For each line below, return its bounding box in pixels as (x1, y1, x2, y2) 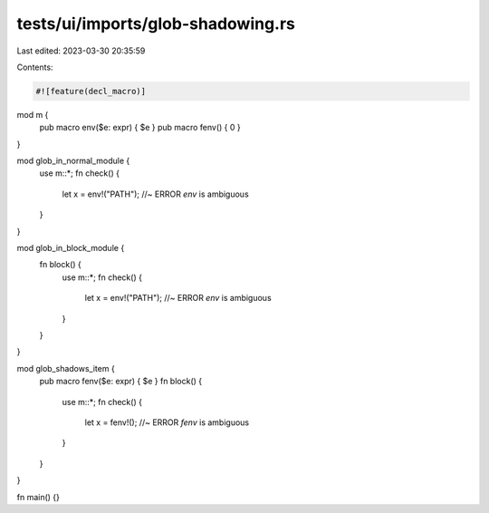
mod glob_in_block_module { (16, 243, 125, 254)
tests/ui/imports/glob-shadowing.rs (16, 14, 296, 34)
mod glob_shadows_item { (16, 363, 115, 373)
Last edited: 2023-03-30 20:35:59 (16, 45, 146, 56)
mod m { (16, 109, 49, 120)
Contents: (16, 62, 53, 73)
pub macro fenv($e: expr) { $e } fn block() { (39, 376, 203, 387)
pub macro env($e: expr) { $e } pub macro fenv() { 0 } (39, 122, 241, 133)
